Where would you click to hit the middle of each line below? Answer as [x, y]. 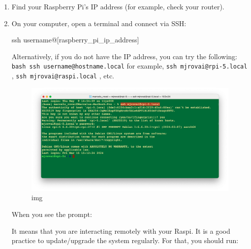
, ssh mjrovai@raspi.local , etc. [63, 76]
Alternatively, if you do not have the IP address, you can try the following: [125, 56]
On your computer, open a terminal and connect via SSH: [99, 23]
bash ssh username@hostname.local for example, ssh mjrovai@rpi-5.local [129, 66]
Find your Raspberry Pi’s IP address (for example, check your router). [118, 6]
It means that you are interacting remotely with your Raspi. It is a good [121, 231]
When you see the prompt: [52, 214]
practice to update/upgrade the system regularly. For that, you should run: [125, 240]
